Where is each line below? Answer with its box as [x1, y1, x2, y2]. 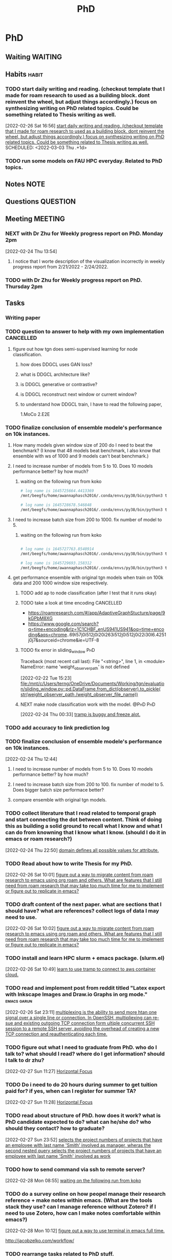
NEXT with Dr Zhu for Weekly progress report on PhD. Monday [5, 230, 163, 237]
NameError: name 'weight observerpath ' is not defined [20, 664, 130, 671]
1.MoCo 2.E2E [20, 411, 50, 417]
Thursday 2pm [5, 283, 42, 290]
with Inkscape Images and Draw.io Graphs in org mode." [5, 991, 147, 998]
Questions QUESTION [5, 197, 76, 206]
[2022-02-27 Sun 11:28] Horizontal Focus [5, 1099, 93, 1105]
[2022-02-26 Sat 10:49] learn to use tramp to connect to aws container [5, 966, 156, 972]
